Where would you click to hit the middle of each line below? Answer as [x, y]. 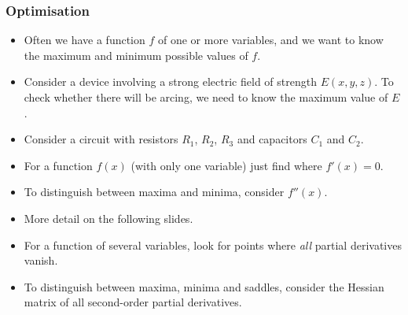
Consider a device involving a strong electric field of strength [170, 82]
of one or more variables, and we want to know [271, 40]
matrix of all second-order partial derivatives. [133, 302]
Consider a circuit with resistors [101, 139]
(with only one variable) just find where [226, 165]
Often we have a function [85, 40]
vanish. [41, 260]
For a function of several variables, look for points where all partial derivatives [213, 245]
